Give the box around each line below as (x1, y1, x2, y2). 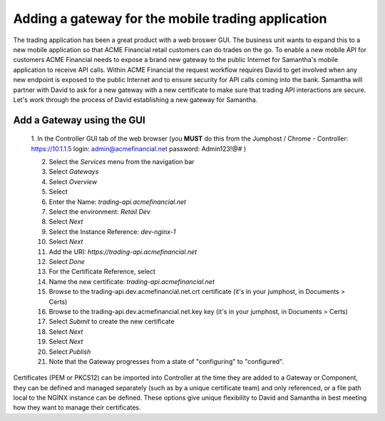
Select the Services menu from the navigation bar (48, 158, 195, 166)
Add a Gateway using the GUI (13, 114, 145, 126)
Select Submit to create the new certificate (48, 318, 175, 326)
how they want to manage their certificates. (13, 403, 142, 412)
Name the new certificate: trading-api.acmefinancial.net (48, 277, 215, 285)
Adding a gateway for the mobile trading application (13, 11, 327, 26)
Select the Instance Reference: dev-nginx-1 (48, 227, 176, 235)
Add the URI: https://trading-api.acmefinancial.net (48, 247, 197, 256)
